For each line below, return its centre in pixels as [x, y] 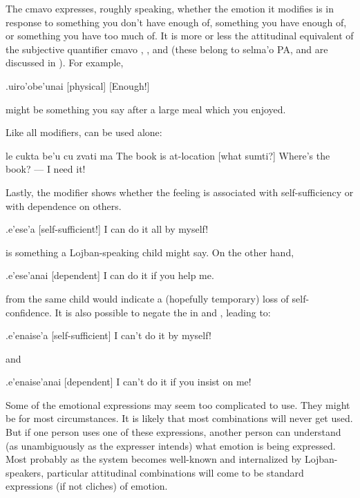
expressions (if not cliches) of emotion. [87, 486]
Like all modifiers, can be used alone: [84, 132]
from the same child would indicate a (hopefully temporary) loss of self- [158, 298]
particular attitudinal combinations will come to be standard [175, 472]
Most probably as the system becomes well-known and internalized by [154, 459]
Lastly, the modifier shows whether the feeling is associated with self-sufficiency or [180, 192]
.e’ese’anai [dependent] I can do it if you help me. [110, 275]
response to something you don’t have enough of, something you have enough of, [176, 22]
